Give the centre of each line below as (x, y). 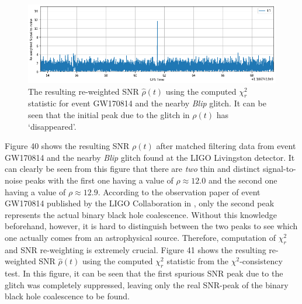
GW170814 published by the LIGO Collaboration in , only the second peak (140, 203)
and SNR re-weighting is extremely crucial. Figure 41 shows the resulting (136, 249)
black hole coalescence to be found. (67, 296)
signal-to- (279, 169)
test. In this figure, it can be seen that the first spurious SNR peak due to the (144, 273)
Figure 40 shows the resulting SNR (67, 146)
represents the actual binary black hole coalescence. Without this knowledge (141, 214)
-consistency (261, 261)
